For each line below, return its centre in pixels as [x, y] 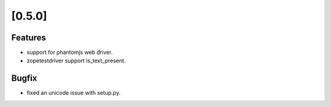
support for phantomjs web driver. [70, 53]
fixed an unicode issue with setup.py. [74, 93]
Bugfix [24, 79]
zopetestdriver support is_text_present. [76, 61]
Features [29, 38]
